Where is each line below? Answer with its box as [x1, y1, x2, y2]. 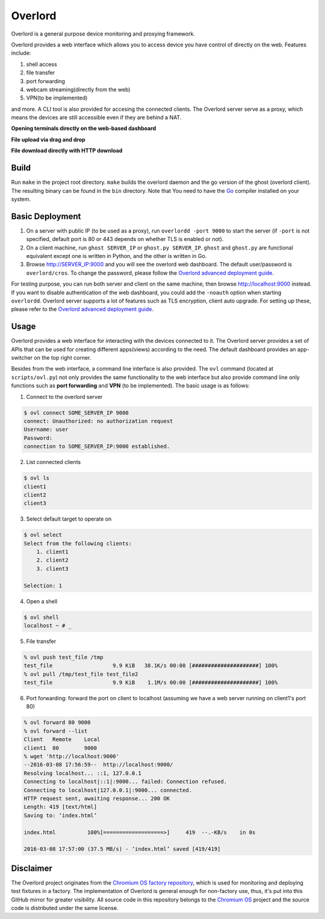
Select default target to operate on [26, 515, 112, 522]
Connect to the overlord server [26, 393, 103, 400]
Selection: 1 [23, 582, 63, 589]
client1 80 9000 [23, 744, 97, 751]
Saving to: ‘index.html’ [23, 812, 97, 819]
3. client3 [36, 565, 69, 572]
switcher [11, 354, 33, 362]
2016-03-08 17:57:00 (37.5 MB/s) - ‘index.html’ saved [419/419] [23, 845, 221, 853]
